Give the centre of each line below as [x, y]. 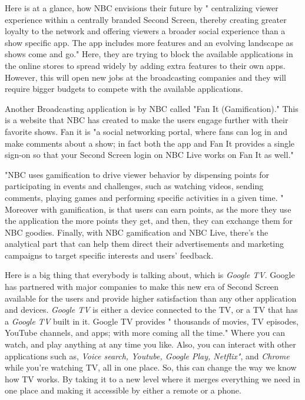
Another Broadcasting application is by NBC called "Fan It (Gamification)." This [152, 108]
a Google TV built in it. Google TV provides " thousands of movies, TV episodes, [152, 321]
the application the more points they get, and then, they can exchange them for [149, 221]
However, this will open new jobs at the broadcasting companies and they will [145, 77]
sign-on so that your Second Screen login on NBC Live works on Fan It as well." [149, 155]
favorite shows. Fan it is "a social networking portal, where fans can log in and [146, 131]
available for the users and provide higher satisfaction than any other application [151, 298]
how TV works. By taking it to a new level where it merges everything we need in [152, 378]
